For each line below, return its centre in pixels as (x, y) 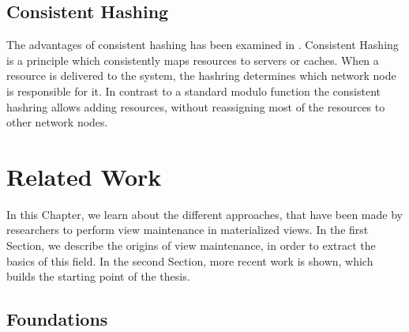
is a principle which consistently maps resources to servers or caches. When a (193, 60)
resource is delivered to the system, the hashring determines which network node (201, 75)
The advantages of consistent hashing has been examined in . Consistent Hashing (203, 45)
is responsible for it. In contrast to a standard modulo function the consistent (193, 91)
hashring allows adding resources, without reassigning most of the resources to (196, 106)
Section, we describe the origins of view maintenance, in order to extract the (191, 245)
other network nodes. (57, 122)
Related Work (84, 176)
